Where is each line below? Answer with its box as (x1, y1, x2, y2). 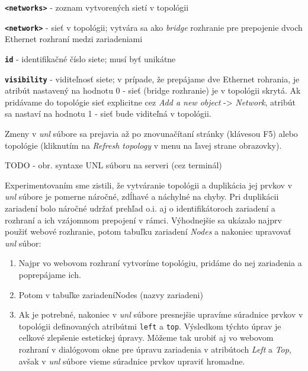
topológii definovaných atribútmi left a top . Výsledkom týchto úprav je (18, 319, 281, 332)
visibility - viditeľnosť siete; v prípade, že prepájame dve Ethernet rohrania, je (5, 72, 300, 85)
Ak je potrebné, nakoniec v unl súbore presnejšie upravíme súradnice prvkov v (18, 308, 303, 321)
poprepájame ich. (18, 268, 81, 280)
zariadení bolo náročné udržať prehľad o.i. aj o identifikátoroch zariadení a (5, 202, 275, 214)
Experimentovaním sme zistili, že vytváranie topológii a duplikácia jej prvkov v (5, 178, 293, 191)
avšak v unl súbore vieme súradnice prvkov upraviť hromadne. (18, 354, 245, 367)
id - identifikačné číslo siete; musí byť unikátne (5, 52, 176, 65)
